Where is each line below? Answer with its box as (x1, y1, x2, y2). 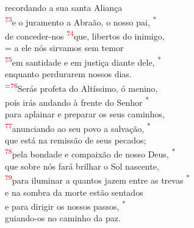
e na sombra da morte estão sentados (5, 185, 143, 198)
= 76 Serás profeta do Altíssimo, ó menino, (5, 80, 158, 94)
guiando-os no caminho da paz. (5, 212, 121, 224)
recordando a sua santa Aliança (5, 1, 123, 13)
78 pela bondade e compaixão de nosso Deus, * (5, 146, 176, 161)
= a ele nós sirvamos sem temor (5, 41, 124, 54)
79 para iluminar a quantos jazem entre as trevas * (5, 172, 190, 186)
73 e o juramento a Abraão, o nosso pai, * (5, 13, 157, 28)
